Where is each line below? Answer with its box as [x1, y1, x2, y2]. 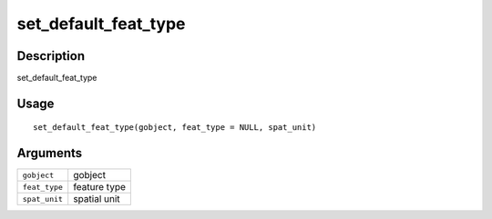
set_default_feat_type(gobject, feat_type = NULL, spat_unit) [33, 123, 317, 133]
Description [16, 48, 86, 64]
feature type [73, 181, 127, 194]
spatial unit [73, 193, 120, 205]
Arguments [16, 145, 83, 161]
